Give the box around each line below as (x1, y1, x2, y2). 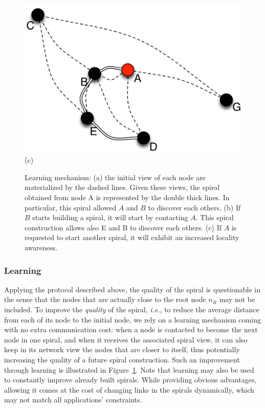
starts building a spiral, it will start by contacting (32, 212, 188, 223)
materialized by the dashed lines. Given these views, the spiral (25, 182, 220, 192)
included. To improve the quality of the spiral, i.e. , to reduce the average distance (4, 304, 259, 315)
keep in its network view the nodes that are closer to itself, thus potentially (4, 344, 240, 355)
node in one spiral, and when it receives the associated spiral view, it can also (4, 334, 248, 345)
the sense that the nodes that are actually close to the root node (4, 294, 206, 305)
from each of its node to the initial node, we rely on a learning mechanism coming (4, 314, 261, 325)
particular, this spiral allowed (25, 202, 117, 212)
